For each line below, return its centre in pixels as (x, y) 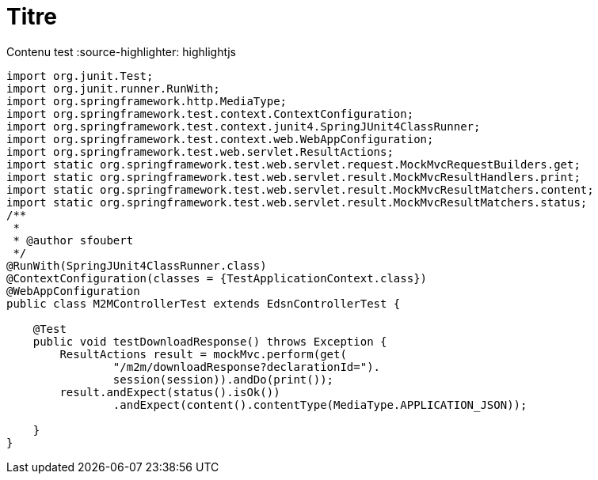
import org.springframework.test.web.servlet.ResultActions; (200, 151)
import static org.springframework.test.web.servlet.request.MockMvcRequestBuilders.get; (293, 164)
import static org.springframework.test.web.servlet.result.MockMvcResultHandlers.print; (293, 177)
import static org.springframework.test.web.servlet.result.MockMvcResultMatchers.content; (300, 189)
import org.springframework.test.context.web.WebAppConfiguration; (220, 139)
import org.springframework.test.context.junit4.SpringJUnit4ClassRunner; (244, 126)
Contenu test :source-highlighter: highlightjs (121, 51)
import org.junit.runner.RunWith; (113, 88)
